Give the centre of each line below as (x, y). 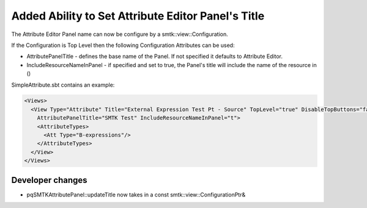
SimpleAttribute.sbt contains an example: (63, 85)
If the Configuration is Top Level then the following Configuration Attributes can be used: (123, 45)
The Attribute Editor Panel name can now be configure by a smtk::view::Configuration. (120, 34)
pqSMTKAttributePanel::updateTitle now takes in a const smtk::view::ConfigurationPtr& (136, 195)
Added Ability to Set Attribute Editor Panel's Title (138, 16)
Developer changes (50, 180)
